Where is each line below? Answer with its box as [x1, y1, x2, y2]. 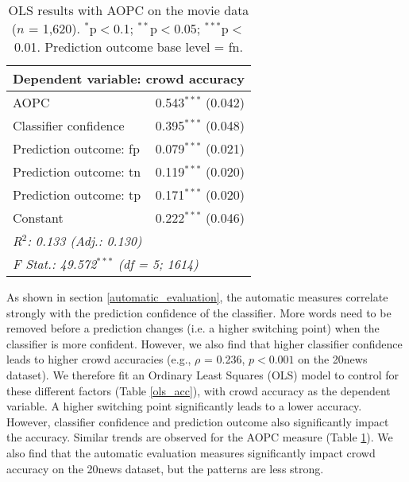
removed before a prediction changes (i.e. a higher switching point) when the [6, 320, 380, 336]
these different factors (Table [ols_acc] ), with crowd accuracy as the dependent [6, 382, 391, 398]
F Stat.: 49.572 [13, 255, 97, 273]
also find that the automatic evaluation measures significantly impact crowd [6, 444, 376, 461]
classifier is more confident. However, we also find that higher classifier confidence [6, 335, 403, 352]
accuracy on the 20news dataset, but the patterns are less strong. [6, 460, 324, 476]
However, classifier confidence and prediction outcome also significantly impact [6, 413, 389, 430]
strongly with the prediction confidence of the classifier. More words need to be [6, 304, 392, 321]
